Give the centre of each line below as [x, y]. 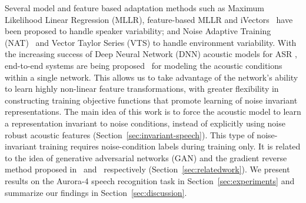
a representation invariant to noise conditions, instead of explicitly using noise [145, 123]
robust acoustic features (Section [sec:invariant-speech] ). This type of [129, 134]
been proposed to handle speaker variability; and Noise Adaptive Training [138, 31]
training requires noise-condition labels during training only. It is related [170, 146]
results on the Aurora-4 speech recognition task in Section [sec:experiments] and [150, 180]
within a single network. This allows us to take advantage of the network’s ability [152, 77]
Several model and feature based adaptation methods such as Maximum [134, 8]
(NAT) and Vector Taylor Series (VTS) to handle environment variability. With [151, 42]
